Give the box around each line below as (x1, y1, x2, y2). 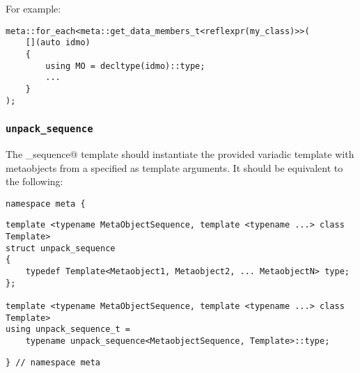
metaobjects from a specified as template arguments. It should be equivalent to (6, 160, 343, 175)
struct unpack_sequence (6, 243, 116, 253)
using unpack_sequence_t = (6, 324, 130, 335)
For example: (6, 1, 61, 15)
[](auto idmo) (25, 38, 91, 48)
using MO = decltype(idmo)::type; (45, 61, 205, 71)
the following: (6, 174, 63, 189)
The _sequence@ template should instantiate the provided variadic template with (6, 146, 354, 161)
